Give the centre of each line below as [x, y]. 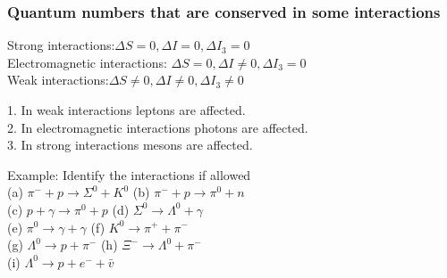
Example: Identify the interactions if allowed [129, 174]
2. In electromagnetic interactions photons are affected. [158, 127]
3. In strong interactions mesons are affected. [130, 145]
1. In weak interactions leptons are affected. [127, 110]
